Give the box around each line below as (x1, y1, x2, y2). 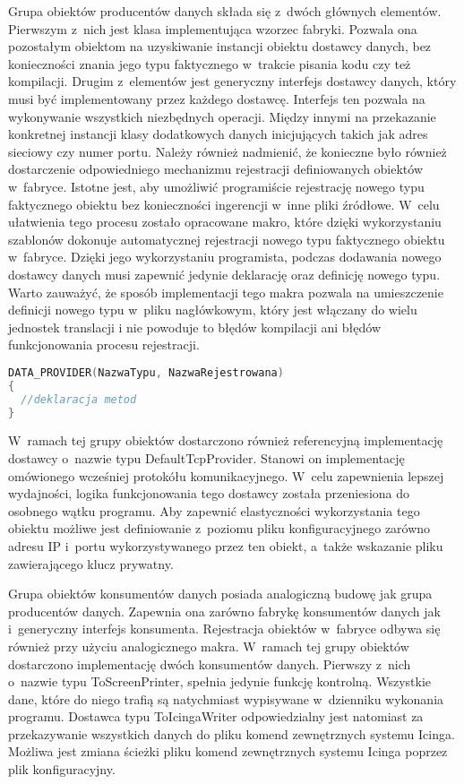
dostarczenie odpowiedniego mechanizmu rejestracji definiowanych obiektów (8, 159, 424, 178)
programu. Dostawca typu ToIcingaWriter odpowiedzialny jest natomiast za (8, 707, 424, 726)
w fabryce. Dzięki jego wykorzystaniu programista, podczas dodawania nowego (8, 247, 442, 266)
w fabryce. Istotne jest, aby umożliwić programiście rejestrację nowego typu (8, 177, 425, 195)
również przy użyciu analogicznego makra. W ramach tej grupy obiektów (8, 636, 409, 655)
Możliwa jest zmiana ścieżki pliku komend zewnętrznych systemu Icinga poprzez (8, 742, 448, 761)
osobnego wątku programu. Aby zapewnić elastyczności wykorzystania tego (8, 501, 420, 520)
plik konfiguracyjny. (8, 760, 116, 779)
